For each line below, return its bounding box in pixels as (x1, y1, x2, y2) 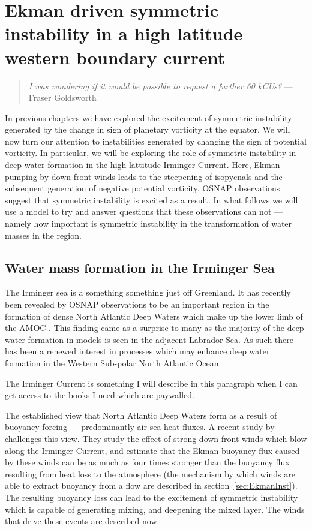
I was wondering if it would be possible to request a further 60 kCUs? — (28, 79, 293, 92)
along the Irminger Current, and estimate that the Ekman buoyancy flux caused (5, 444, 300, 456)
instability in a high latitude (5, 21, 243, 46)
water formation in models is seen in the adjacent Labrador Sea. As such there (5, 333, 294, 345)
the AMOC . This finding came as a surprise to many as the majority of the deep (5, 321, 304, 334)
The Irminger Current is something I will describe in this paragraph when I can (5, 377, 298, 389)
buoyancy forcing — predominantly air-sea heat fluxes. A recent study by (5, 420, 275, 433)
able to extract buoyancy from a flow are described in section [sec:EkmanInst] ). (5, 479, 298, 492)
